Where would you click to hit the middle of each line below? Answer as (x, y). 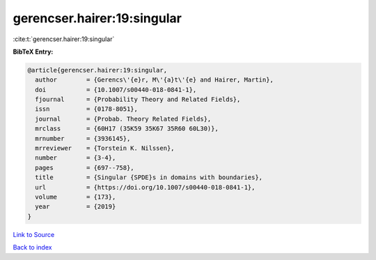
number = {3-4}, (76, 158)
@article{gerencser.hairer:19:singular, (97, 70)
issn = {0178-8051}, (87, 109)
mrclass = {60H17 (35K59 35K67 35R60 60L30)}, (127, 129)
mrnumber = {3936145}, (83, 138)
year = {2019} (76, 207)
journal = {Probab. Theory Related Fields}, (123, 119)
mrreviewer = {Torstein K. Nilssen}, (105, 148)
